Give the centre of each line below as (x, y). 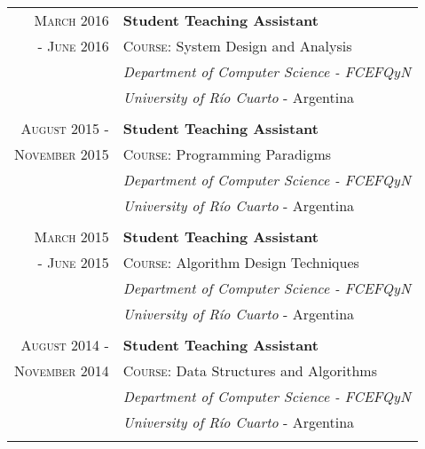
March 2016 (71, 20)
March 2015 (71, 236)
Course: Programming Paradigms (227, 154)
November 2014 (62, 370)
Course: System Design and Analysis (237, 46)
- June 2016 (73, 46)
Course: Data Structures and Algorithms (250, 370)
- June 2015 (73, 262)
